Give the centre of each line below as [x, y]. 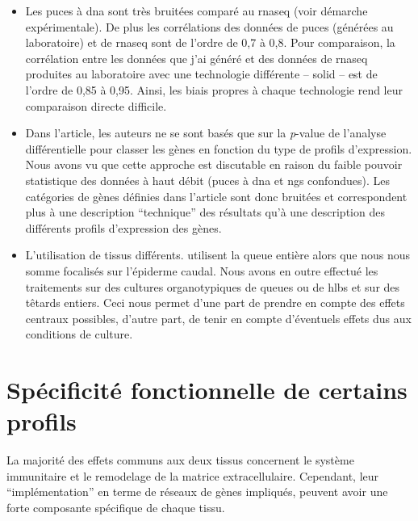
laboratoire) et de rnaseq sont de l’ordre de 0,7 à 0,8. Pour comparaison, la [210, 42]
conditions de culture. [79, 334]
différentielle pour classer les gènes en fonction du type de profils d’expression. [219, 148]
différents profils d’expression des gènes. [123, 227]
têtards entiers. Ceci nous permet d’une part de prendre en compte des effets [215, 303]
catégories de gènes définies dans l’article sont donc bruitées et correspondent [216, 196]
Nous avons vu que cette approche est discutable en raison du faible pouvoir [214, 164]
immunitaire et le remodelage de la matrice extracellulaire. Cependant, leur [193, 475]
